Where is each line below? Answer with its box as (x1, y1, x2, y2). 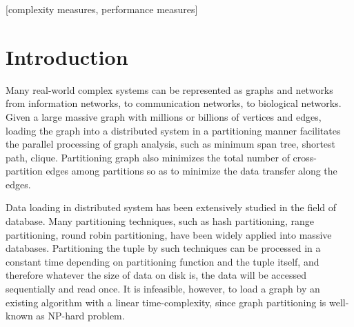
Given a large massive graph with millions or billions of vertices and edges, (6, 109, 322, 123)
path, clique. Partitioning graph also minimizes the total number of (6, 150, 290, 164)
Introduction (6, 42, 128, 70)
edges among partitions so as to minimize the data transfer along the (46, 163, 337, 178)
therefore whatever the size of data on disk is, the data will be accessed (6, 268, 307, 282)
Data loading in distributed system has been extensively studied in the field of (6, 200, 337, 215)
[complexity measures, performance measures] (6, 2, 198, 16)
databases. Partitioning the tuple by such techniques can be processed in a (6, 241, 321, 255)
